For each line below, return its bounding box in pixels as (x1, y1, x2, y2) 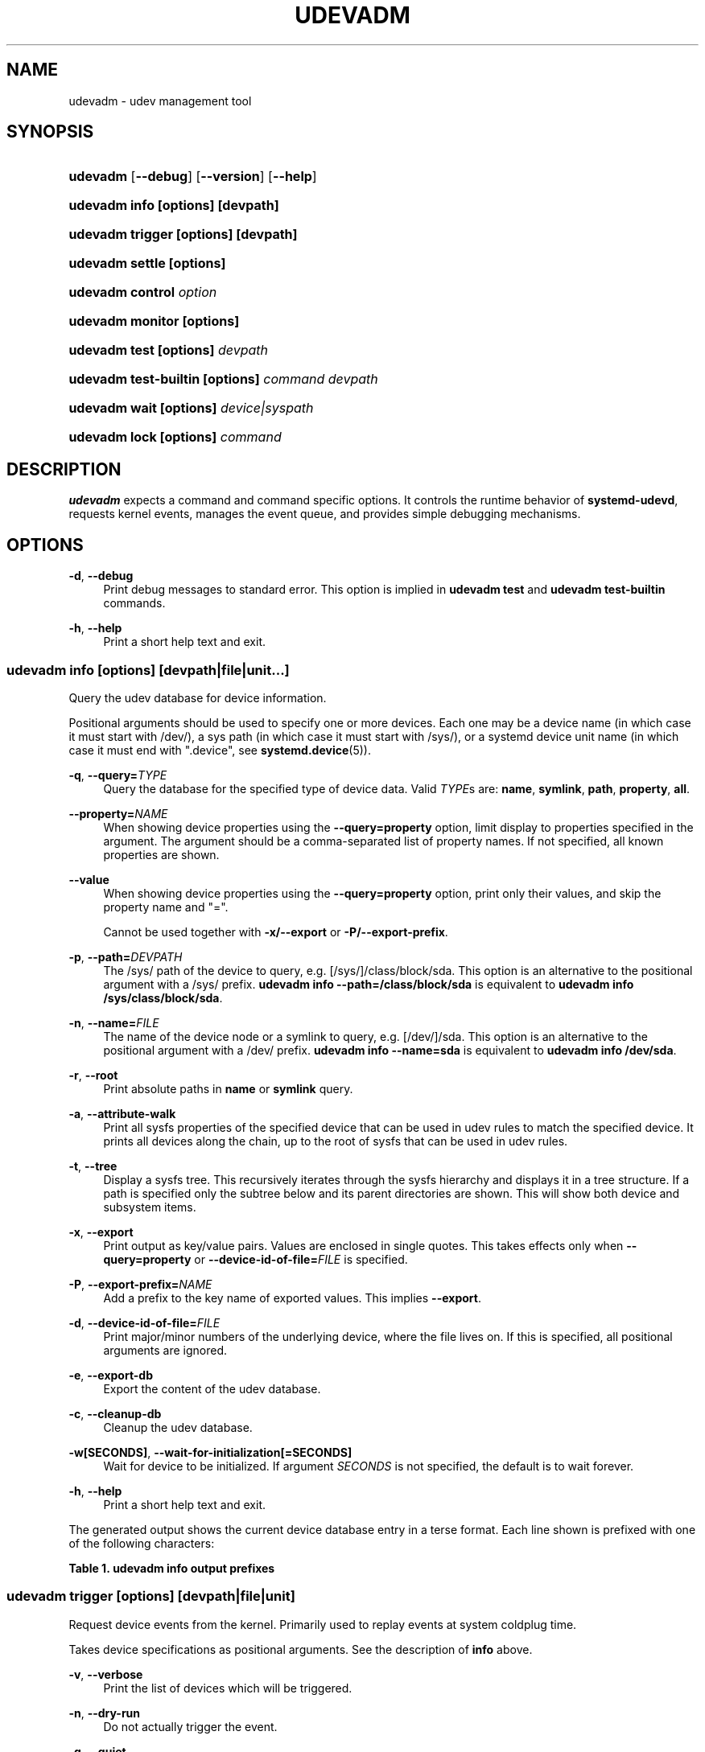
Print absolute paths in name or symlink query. (103, 1081, 353, 1096)
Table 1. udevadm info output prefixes (68, 1561, 275, 1575)
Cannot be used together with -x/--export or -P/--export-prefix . (103, 924, 448, 939)
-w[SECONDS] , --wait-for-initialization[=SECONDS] (68, 1445, 352, 1459)
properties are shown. (103, 847, 220, 862)
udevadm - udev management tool (68, 93, 252, 108)
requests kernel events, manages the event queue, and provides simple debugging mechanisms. (68, 507, 581, 521)
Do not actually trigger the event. (103, 1719, 278, 1733)
